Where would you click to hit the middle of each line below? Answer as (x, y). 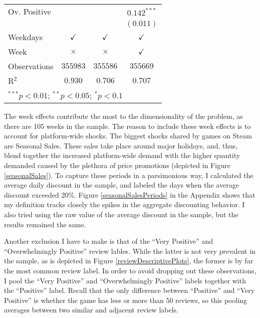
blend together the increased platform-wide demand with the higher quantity (122, 155)
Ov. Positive (30, 11)
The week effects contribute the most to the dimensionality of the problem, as (123, 116)
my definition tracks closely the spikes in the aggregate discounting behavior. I (124, 204)
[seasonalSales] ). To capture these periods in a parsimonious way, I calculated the (129, 175)
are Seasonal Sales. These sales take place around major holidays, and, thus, (121, 145)
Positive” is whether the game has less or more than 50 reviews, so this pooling (126, 300)
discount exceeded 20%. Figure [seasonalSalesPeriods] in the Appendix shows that (130, 194)
